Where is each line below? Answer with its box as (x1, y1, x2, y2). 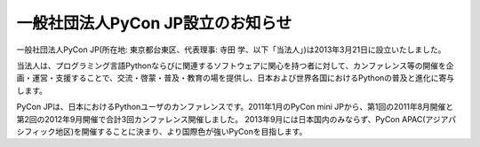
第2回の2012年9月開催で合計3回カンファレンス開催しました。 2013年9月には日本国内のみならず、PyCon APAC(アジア (16, 113, 449, 124)
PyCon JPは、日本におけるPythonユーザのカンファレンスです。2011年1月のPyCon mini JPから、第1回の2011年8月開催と (16, 102, 454, 112)
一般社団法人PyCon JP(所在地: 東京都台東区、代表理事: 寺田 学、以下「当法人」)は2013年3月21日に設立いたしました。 (16, 44, 446, 55)
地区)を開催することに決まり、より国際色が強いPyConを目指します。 (54, 126, 308, 136)
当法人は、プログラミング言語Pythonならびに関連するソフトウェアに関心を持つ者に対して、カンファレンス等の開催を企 (16, 60, 454, 71)
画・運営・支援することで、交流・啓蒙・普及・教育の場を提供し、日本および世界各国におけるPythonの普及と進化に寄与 (16, 73, 455, 83)
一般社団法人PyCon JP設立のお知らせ (16, 13, 292, 33)
